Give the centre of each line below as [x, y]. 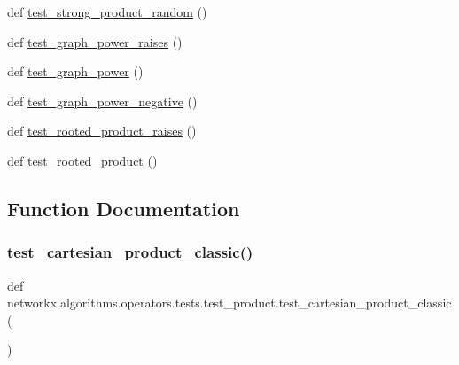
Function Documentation [124, 208]
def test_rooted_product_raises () [102, 131]
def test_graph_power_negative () [102, 101]
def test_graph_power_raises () [95, 41]
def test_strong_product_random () [107, 12]
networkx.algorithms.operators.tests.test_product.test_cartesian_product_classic [229, 303]
